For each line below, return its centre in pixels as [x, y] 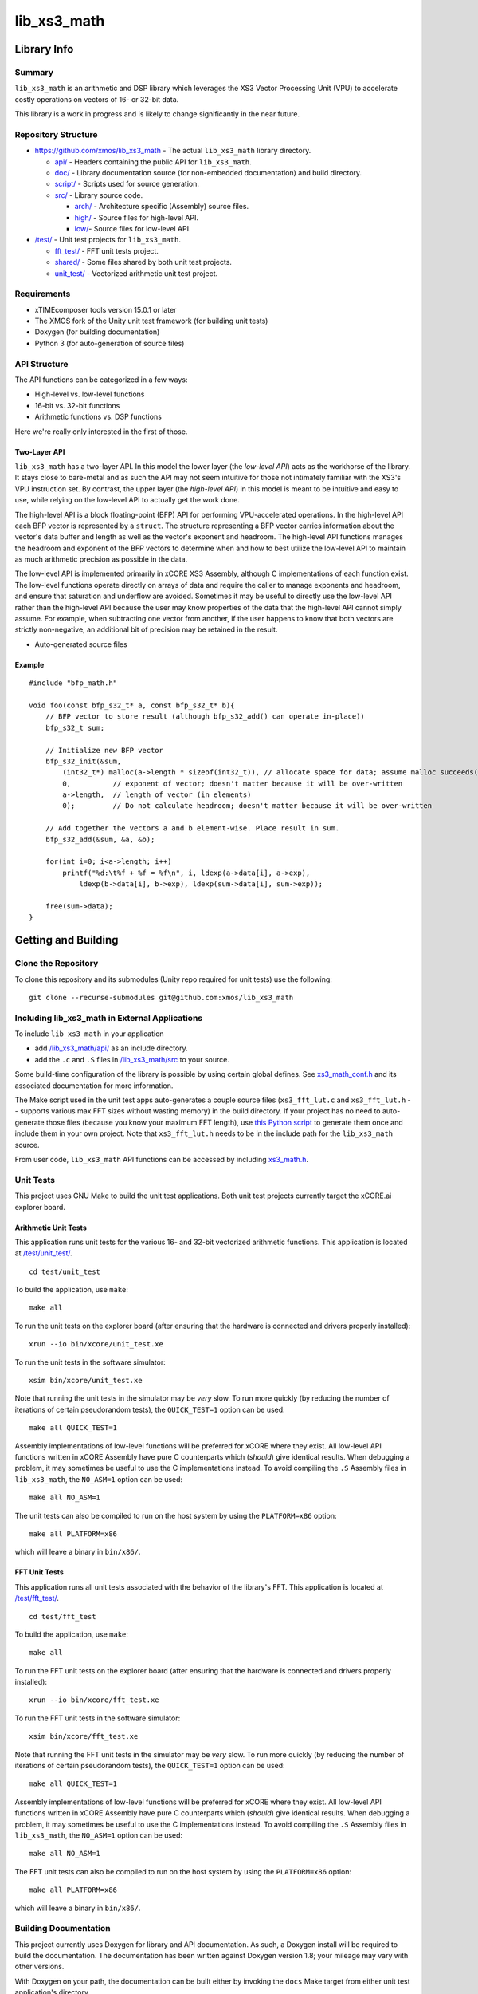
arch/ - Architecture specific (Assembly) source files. [162, 207]
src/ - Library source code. [99, 195]
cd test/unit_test [65, 1271]
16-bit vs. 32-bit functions [77, 405]
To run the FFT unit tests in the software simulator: [98, 1718]
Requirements [43, 294]
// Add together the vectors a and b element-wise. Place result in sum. [192, 828]
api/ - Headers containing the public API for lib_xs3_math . [153, 162]
